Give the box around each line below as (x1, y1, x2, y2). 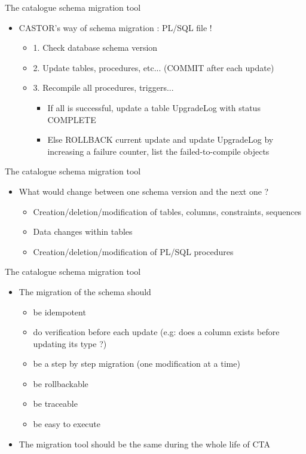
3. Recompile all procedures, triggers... (33, 81, 174, 94)
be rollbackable (33, 377, 88, 389)
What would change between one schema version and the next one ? (19, 185, 269, 197)
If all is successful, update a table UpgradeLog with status (47, 101, 261, 113)
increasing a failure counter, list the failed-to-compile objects (47, 145, 270, 157)
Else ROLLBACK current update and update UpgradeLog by (47, 133, 274, 146)
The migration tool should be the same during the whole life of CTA (19, 437, 271, 450)
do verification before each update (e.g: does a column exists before (33, 326, 280, 338)
